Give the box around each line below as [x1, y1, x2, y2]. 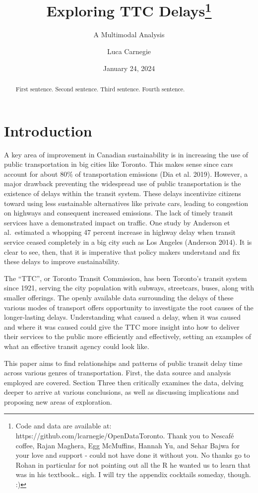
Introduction [4, 120, 92, 141]
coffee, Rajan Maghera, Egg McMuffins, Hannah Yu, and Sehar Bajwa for [15, 440, 240, 450]
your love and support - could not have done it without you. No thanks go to [15, 450, 250, 460]
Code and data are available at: [15, 421, 112, 431]
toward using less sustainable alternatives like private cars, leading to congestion [4, 198, 248, 208]
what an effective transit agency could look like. [4, 341, 149, 351]
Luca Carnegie [107, 46, 151, 57]
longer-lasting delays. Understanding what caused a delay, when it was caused [4, 312, 241, 322]
